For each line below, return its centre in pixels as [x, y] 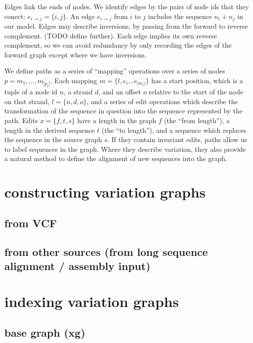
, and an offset [120, 92]
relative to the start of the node [196, 92]
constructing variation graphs [105, 192]
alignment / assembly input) [78, 265]
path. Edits [21, 120]
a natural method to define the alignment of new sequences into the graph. [116, 158]
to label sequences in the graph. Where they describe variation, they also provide [125, 149]
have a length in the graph [117, 120]
